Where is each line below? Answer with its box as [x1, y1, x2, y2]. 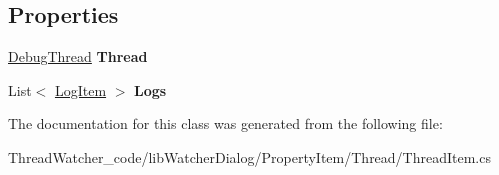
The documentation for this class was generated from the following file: [8, 113, 443, 134]
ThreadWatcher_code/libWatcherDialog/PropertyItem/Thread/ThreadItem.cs [8, 146, 491, 167]
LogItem [54, 79, 107, 100]
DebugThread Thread [8, 46, 148, 67]
